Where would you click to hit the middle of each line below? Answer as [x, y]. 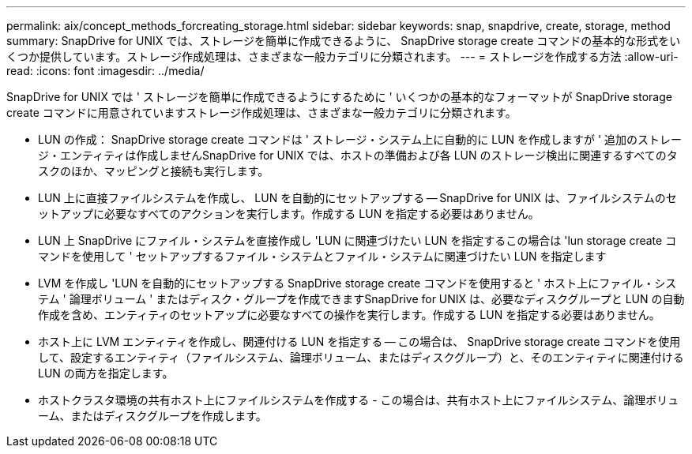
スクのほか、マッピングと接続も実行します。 [154, 171]
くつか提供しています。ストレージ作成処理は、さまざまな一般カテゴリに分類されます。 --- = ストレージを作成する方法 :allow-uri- [342, 56]
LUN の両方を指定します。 [106, 373]
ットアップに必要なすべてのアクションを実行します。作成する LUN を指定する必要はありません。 [289, 214]
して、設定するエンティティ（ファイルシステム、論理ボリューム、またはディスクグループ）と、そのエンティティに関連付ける [361, 357]
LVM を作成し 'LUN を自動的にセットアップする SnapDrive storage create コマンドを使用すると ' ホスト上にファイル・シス [357, 283]
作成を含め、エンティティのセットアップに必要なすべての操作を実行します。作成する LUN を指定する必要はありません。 [349, 315]
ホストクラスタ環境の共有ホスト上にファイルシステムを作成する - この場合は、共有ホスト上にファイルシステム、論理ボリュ [359, 400]
